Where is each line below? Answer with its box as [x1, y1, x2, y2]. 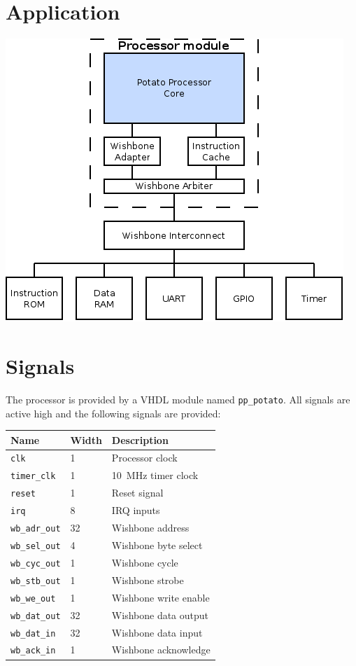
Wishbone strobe [111, 572, 184, 587]
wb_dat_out [10, 611, 61, 621]
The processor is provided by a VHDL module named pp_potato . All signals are [6, 391, 350, 406]
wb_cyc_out [10, 558, 61, 569]
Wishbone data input [111, 625, 203, 639]
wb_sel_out [10, 541, 61, 551]
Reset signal [111, 485, 164, 500]
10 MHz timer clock [111, 468, 199, 483]
